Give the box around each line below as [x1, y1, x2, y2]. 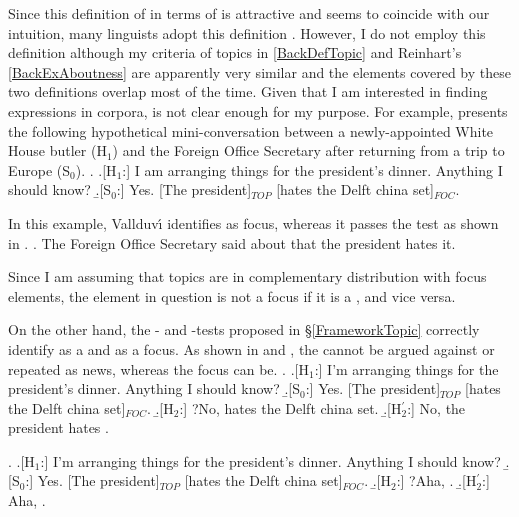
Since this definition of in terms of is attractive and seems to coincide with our [8, 3, 490, 23]
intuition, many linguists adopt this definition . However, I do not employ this [8, 22, 486, 43]
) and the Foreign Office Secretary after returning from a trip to [112, 140, 505, 161]
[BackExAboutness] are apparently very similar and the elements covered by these [8, 61, 511, 82]
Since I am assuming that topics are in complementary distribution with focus [8, 266, 487, 287]
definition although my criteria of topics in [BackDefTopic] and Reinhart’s [8, 42, 462, 63]
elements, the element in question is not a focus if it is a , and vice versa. [8, 285, 456, 306]
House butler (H [8, 140, 107, 161]
